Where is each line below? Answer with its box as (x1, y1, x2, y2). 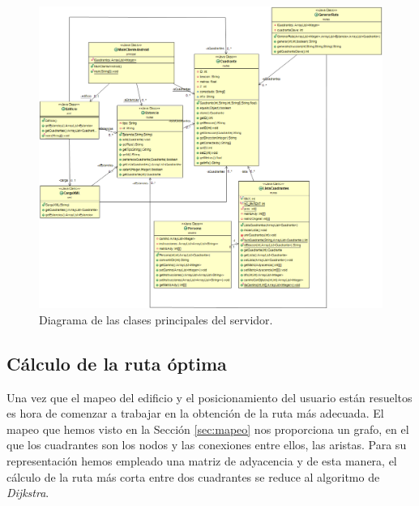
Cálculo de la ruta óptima (6, 350, 227, 375)
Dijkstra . (6, 484, 49, 501)
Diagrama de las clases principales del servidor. (39, 311, 273, 328)
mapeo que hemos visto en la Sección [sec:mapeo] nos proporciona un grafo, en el (6, 420, 409, 437)
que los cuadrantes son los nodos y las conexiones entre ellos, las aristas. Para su (6, 436, 407, 453)
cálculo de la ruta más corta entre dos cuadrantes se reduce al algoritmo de (6, 468, 380, 485)
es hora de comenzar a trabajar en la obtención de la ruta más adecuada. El (6, 405, 384, 422)
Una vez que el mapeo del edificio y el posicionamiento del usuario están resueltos (6, 388, 413, 405)
